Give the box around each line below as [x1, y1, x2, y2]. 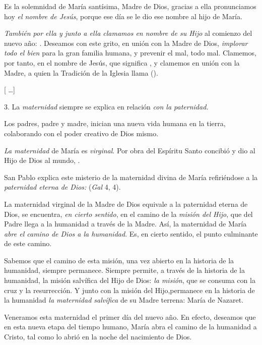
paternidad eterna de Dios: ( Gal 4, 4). [4, 182, 121, 192]
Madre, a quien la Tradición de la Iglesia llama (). [4, 67, 158, 78]
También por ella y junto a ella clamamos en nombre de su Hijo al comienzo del [4, 28, 252, 38]
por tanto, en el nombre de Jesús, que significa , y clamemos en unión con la [4, 57, 240, 68]
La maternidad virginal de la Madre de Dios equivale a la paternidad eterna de [4, 198, 248, 209]
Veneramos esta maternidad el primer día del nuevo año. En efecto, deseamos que [4, 311, 256, 322]
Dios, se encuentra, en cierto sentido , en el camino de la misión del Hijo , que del [4, 208, 253, 219]
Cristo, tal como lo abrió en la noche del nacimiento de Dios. [4, 331, 192, 342]
